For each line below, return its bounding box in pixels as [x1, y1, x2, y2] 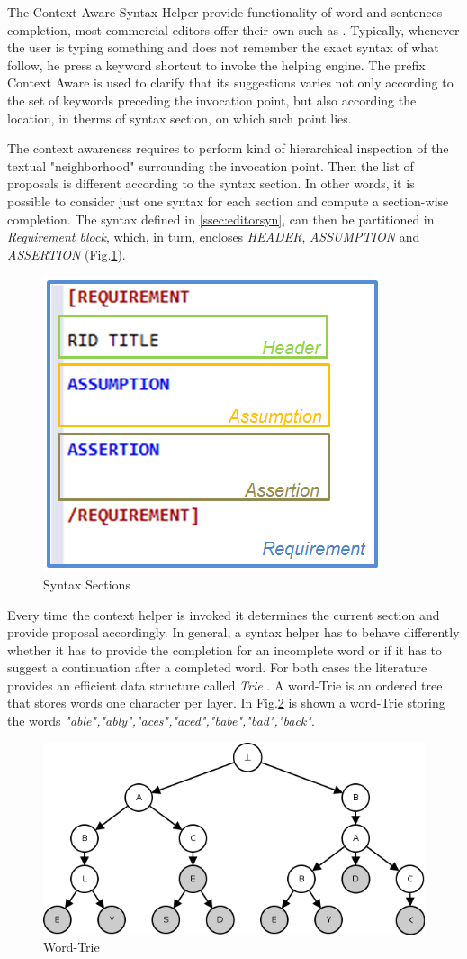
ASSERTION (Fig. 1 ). [7, 244, 126, 263]
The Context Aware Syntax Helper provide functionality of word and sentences [7, 3, 443, 21]
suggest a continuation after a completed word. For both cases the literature [7, 658, 427, 677]
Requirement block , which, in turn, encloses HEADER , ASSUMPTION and [7, 227, 420, 246]
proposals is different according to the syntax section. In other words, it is [7, 174, 415, 193]
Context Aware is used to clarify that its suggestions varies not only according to [7, 73, 454, 92]
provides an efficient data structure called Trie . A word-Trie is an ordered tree [7, 675, 443, 694]
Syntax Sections [43, 574, 130, 593]
